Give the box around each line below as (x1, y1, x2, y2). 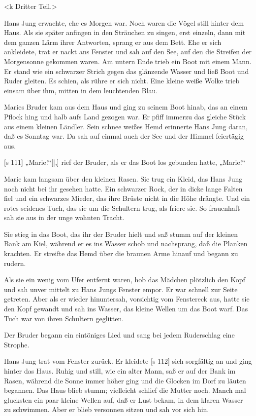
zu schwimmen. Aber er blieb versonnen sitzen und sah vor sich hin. (4, 404, 209, 415)
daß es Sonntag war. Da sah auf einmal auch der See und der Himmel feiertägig (4, 131, 244, 141)
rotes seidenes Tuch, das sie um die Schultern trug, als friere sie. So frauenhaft (4, 202, 240, 213)
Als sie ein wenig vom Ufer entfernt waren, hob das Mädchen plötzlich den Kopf (4, 274, 245, 285)
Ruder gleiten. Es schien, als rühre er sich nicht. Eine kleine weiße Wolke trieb (4, 76, 240, 86)
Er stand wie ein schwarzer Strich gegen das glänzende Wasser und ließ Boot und (4, 66, 249, 76)
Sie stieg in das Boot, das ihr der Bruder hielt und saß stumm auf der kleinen (4, 228, 238, 239)
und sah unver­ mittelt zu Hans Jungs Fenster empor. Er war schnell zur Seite (4, 284, 238, 294)
